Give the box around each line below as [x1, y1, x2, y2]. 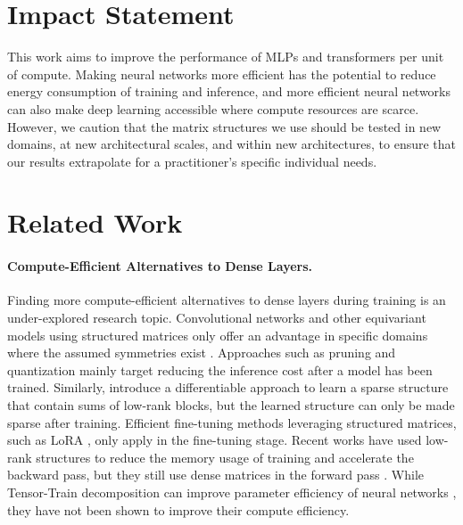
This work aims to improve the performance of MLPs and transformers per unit [7, 47, 444, 66]
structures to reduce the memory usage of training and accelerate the [36, 447, 414, 466]
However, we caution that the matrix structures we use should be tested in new [7, 117, 442, 135]
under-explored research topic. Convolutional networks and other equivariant [7, 308, 426, 327]
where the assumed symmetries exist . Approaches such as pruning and [7, 343, 396, 362]
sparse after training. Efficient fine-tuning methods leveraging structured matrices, [7, 413, 457, 431]
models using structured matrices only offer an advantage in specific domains [7, 325, 428, 344]
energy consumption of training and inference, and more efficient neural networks [7, 82, 451, 101]
